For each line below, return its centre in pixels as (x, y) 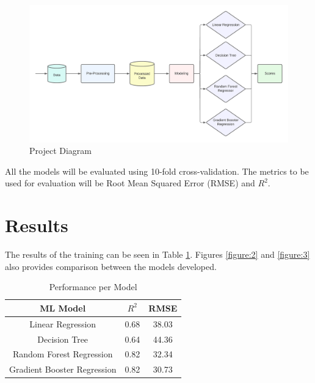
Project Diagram (60, 151)
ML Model (63, 308)
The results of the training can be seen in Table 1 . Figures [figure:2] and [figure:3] (157, 254)
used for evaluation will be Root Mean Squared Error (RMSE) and (130, 183)
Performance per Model (93, 287)
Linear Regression (63, 323)
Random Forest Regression (63, 354)
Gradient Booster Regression (63, 369)
